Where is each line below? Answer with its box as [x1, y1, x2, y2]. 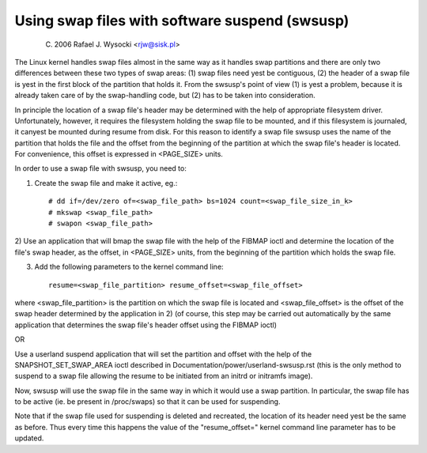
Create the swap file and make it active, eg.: [34, 178, 178, 187]
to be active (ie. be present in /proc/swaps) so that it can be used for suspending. [14, 397, 281, 406]
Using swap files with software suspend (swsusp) [14, 12, 350, 29]
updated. [14, 433, 44, 443]
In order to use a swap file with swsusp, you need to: [14, 164, 187, 173]
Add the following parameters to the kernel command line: [34, 262, 225, 272]
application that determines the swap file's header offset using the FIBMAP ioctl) [14, 320, 277, 330]
